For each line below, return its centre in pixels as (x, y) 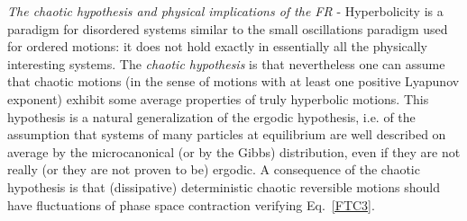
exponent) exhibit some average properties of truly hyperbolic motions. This (218, 98)
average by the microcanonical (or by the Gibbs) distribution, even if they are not (234, 151)
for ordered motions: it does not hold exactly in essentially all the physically (218, 46)
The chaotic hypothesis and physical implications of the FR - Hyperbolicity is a (225, 11)
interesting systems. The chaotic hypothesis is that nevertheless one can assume (226, 63)
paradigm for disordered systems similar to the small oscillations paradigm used (228, 28)
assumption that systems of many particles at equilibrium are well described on (227, 134)
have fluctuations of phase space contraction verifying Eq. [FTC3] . (191, 204)
